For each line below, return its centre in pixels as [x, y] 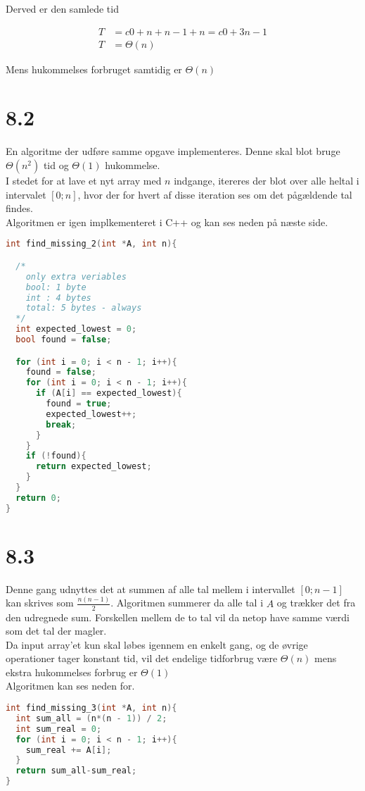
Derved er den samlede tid [62, 8]
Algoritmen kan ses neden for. [70, 686]
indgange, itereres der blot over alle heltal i [267, 180]
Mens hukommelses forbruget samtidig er [94, 69]
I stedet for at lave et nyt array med [84, 180]
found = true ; [79, 404]
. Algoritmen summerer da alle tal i [187, 603]
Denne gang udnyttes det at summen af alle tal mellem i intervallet [151, 588]
